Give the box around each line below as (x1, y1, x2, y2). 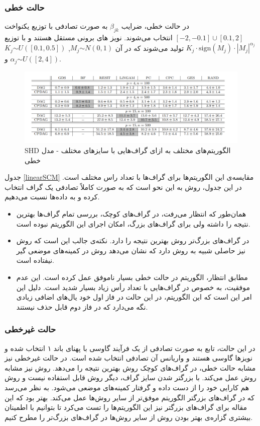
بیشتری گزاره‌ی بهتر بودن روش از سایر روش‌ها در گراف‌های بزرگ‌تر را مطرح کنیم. (5, 411, 253, 422)
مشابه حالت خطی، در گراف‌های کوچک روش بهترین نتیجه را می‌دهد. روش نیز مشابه (5, 362, 256, 373)
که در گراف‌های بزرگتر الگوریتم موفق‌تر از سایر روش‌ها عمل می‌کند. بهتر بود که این (5, 392, 255, 402)
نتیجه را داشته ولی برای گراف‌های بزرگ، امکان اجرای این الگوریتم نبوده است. (16, 218, 250, 229)
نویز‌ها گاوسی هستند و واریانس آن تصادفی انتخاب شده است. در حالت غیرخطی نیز (5, 352, 252, 363)
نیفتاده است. (16, 255, 54, 265)
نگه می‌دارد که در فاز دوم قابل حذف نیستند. (16, 301, 148, 312)
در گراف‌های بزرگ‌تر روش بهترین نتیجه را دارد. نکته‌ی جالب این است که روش (16, 235, 249, 246)
